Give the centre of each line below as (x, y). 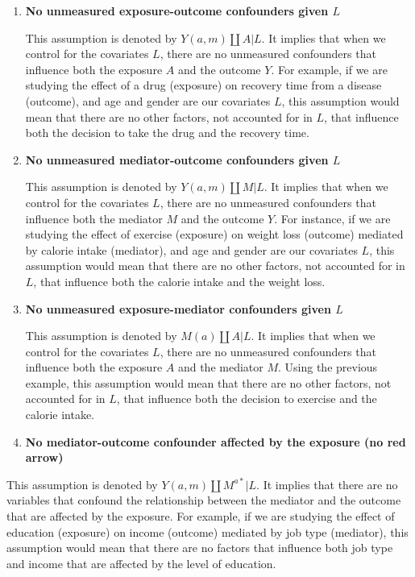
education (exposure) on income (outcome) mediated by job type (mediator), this (207, 531)
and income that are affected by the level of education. (141, 563)
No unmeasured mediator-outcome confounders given (177, 159)
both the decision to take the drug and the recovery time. (167, 133)
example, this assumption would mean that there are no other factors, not (208, 382)
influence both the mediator (94, 218)
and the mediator (220, 367)
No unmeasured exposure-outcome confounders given (177, 10)
